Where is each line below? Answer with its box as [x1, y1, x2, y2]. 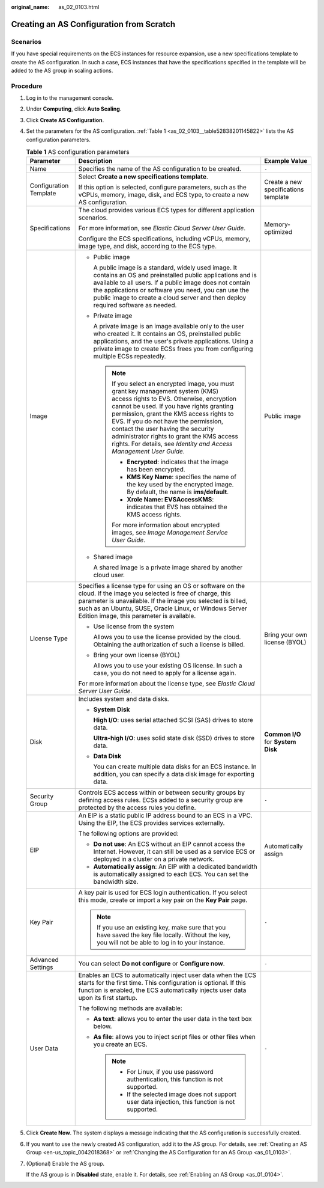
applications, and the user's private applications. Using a [93, 337, 254, 346]
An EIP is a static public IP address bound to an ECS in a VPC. [78, 812, 253, 820]
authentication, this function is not [127, 1075, 223, 1083]
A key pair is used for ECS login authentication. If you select [78, 889, 248, 897]
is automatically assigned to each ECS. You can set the [93, 870, 249, 878]
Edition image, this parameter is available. [78, 612, 196, 620]
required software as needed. [93, 301, 177, 310]
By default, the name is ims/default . [127, 488, 229, 496]
